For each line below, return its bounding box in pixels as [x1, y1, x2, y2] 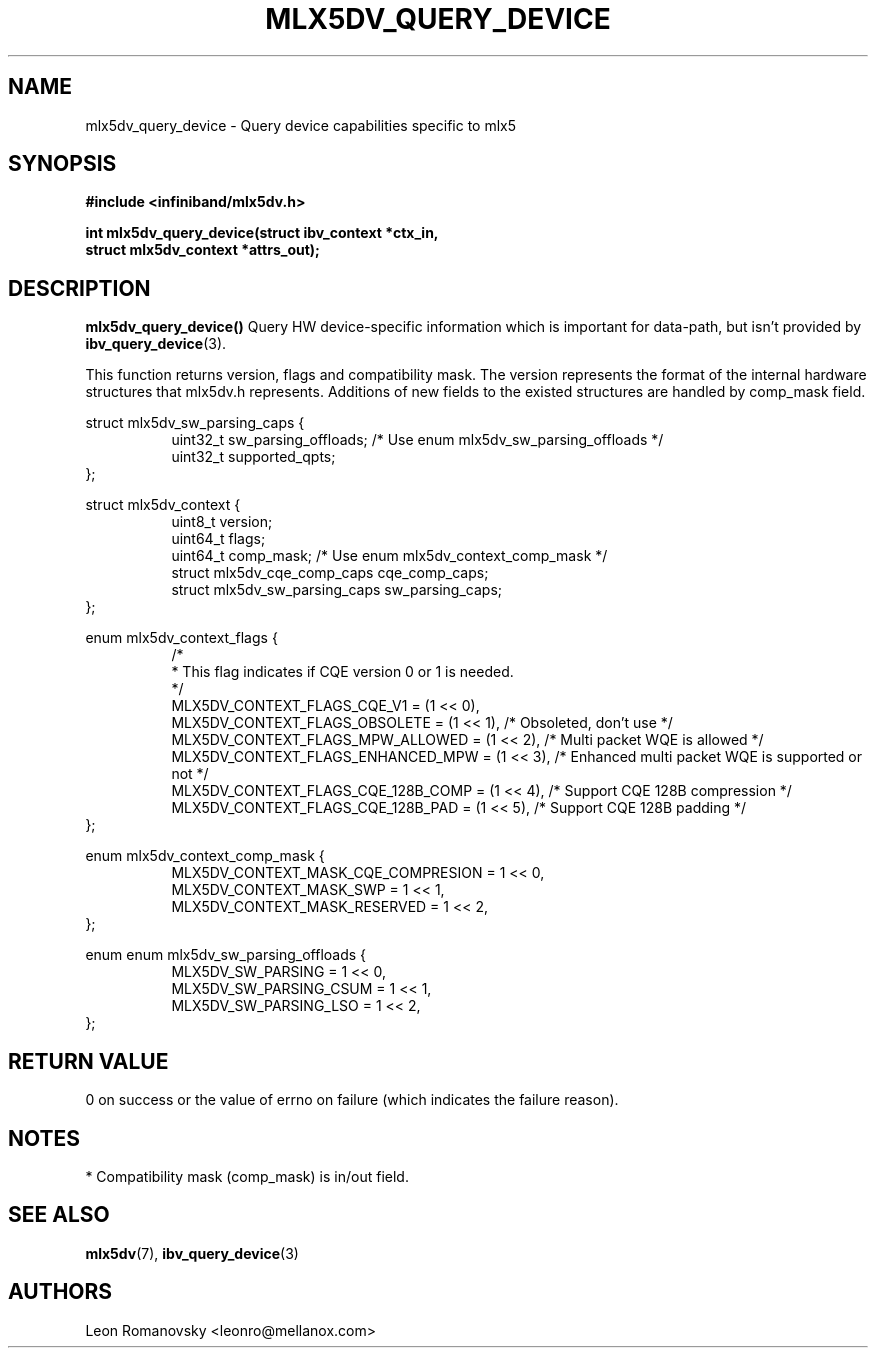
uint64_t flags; [171, 530, 266, 548]
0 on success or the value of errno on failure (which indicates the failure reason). [85, 1091, 619, 1109]
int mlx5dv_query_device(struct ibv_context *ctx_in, [85, 224, 439, 242]
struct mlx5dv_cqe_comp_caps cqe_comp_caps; [171, 564, 489, 582]
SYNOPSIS [8, 151, 117, 177]
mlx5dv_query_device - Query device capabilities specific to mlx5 [85, 116, 517, 134]
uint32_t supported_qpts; [171, 448, 336, 466]
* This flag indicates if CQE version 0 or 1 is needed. [171, 663, 514, 681]
